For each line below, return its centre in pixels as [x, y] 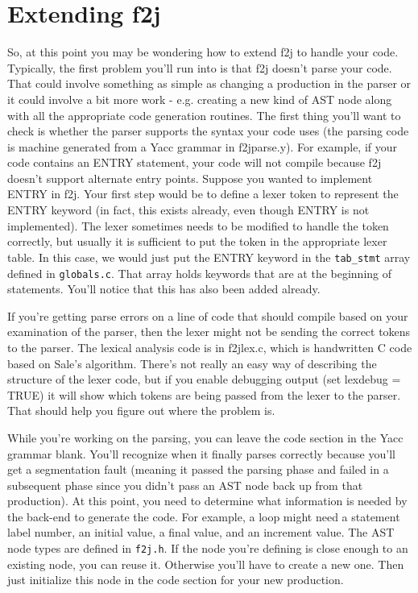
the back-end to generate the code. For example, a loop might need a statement [204, 516]
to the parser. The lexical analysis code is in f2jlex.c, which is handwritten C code [210, 347]
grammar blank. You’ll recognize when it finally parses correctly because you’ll [201, 453]
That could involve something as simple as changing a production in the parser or [209, 83]
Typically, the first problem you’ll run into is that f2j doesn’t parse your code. [200, 67]
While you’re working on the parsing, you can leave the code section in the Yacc [205, 437]
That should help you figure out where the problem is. [141, 411]
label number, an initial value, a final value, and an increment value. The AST [201, 532]
